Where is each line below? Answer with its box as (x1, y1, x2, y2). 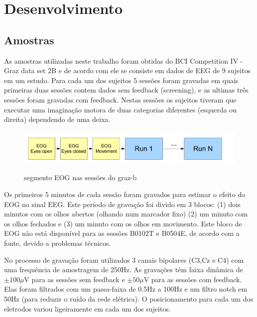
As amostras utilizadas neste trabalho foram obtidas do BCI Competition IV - (4, 55, 243, 66)
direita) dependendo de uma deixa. (4, 114, 111, 124)
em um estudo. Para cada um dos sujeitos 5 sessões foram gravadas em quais (4, 75, 239, 85)
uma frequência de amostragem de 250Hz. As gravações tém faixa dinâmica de (4, 264, 243, 275)
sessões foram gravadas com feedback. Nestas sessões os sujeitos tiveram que (4, 94, 237, 105)
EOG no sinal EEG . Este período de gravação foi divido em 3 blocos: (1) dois (4, 199, 241, 209)
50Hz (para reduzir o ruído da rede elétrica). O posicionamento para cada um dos (4, 293, 254, 304)
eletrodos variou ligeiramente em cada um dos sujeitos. (4, 303, 171, 314)
